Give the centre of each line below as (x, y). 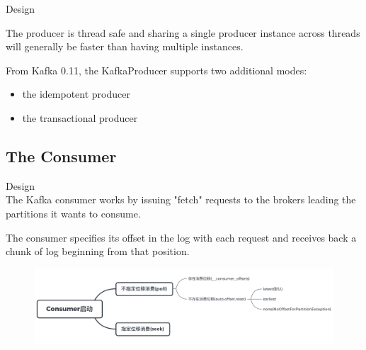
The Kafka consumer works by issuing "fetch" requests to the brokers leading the (181, 199)
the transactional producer (80, 117)
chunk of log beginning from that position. (98, 251)
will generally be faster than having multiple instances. (125, 46)
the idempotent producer (76, 94)
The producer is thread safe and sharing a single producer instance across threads (183, 32)
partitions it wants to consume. (73, 213)
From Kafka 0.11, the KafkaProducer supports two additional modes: (156, 70)
